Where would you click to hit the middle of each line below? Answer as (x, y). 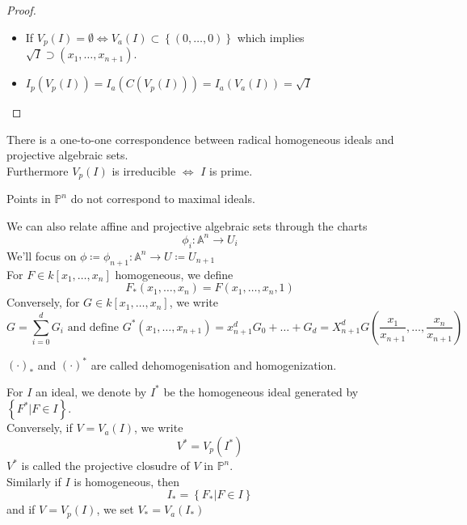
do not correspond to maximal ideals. (163, 199)
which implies (271, 37)
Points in (29, 199)
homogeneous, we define (174, 274)
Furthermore (38, 170)
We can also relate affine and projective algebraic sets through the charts (187, 225)
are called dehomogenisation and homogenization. (214, 364)
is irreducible (144, 170)
